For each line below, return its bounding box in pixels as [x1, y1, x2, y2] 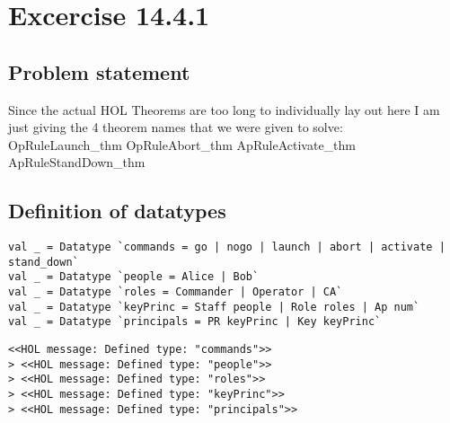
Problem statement [8, 57, 190, 85]
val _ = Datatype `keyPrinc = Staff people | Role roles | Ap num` [8, 300, 420, 313]
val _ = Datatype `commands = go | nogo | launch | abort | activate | [8, 241, 446, 254]
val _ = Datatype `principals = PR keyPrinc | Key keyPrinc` [8, 315, 382, 329]
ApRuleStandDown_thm [8, 153, 146, 172]
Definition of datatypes [8, 197, 226, 225]
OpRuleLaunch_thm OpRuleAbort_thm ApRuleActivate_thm [8, 135, 357, 154]
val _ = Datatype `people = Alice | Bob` [8, 270, 260, 284]
